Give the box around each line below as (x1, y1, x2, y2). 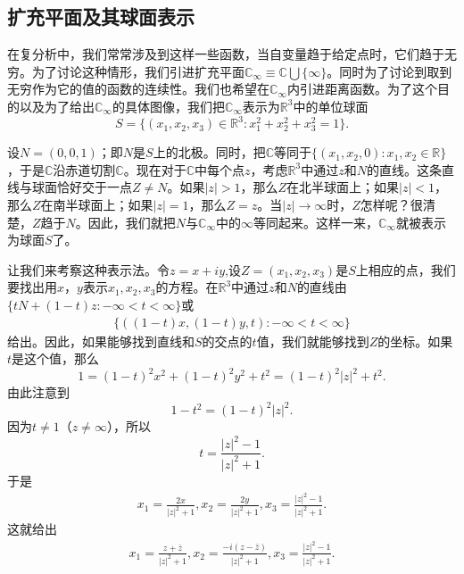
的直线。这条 (366, 160, 442, 179)
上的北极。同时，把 (153, 143, 266, 162)
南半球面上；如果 (53, 195, 153, 214)
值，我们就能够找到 (256, 331, 369, 350)
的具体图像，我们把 (112, 96, 225, 115)
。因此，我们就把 (75, 212, 176, 231)
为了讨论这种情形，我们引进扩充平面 (31, 62, 244, 80)
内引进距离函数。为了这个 (286, 79, 437, 98)
